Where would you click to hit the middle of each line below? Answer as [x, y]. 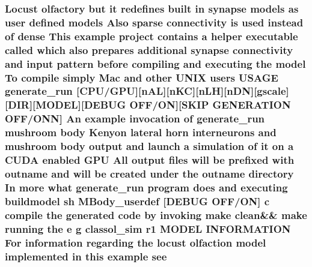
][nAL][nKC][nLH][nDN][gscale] [212, 91]
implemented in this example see [86, 256]
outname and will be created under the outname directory [149, 173]
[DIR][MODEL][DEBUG [66, 105]
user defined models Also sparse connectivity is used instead [154, 22]
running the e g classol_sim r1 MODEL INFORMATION [148, 228]
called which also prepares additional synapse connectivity [149, 49]
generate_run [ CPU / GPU [70, 91]
